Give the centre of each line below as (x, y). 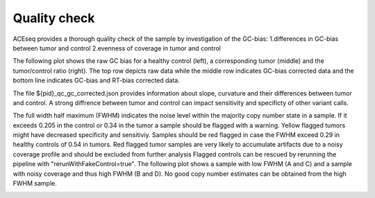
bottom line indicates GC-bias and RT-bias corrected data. (96, 80)
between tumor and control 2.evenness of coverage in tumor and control (117, 48)
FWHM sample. (35, 183)
